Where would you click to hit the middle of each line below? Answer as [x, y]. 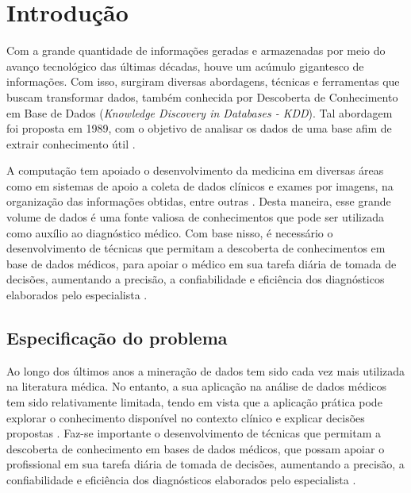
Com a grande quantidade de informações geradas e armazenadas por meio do [196, 50]
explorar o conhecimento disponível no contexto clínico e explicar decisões [186, 417]
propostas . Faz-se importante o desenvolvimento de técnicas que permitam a [194, 433]
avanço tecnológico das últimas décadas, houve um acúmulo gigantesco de [185, 65]
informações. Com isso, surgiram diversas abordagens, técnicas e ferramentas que [203, 81]
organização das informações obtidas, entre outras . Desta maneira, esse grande [199, 201]
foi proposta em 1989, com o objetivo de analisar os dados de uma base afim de [199, 128]
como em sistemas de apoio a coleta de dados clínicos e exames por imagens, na [200, 185]
